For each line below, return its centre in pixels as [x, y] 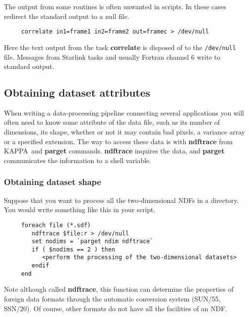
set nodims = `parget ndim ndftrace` [92, 242]
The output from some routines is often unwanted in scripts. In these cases [115, 6]
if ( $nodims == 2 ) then [74, 249]
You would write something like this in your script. [80, 209]
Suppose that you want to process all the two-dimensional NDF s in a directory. [121, 200]
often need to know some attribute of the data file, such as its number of [112, 122]
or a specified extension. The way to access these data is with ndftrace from [118, 141]
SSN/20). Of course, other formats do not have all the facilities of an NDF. [116, 308]
